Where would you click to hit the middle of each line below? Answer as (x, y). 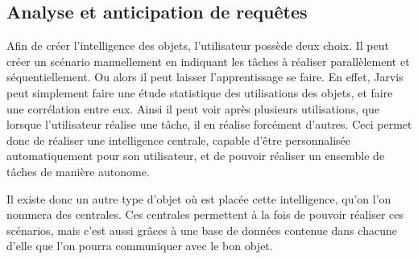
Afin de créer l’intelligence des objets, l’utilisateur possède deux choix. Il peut (198, 45)
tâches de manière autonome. (78, 171)
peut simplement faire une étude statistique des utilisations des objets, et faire (200, 92)
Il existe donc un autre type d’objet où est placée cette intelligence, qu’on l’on (199, 198)
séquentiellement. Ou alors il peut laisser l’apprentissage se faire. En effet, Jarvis (205, 77)
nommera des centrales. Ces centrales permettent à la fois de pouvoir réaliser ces (205, 214)
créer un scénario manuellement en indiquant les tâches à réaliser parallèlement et (208, 61)
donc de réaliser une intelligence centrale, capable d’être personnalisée (179, 140)
